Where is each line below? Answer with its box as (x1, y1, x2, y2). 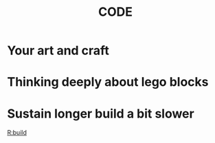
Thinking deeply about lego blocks (7, 74, 209, 90)
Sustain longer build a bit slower (7, 106, 194, 121)
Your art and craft (7, 43, 110, 58)
